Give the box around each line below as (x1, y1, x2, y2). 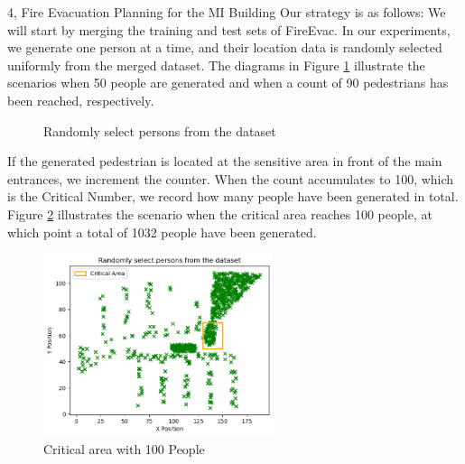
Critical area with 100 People (43, 439, 205, 458)
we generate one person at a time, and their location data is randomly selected (7, 38, 442, 57)
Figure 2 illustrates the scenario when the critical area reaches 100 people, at (7, 204, 432, 223)
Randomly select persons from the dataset (43, 121, 276, 140)
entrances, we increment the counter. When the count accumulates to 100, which (7, 169, 454, 188)
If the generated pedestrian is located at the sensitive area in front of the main (7, 152, 442, 171)
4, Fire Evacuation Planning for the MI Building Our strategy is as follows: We (7, 3, 446, 21)
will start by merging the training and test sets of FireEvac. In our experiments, (7, 20, 451, 39)
